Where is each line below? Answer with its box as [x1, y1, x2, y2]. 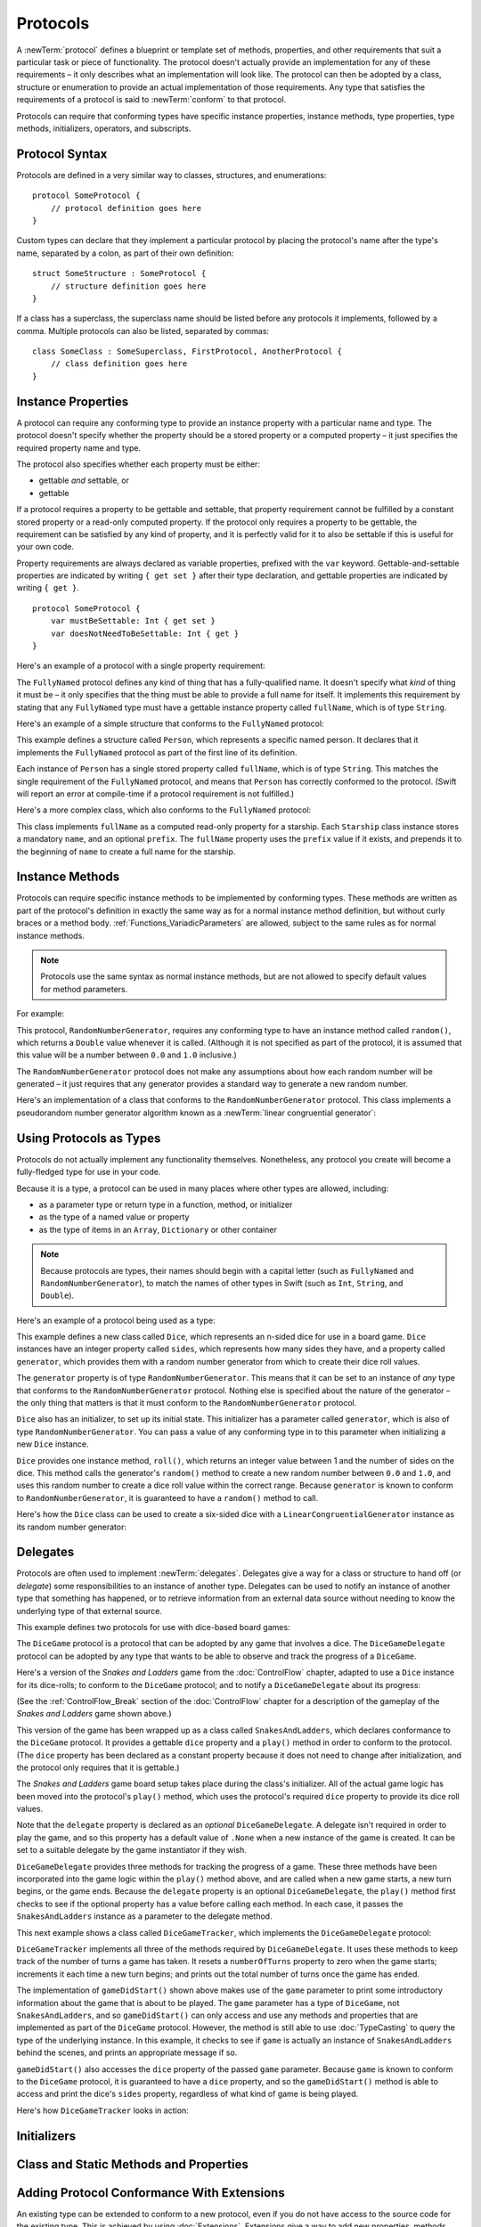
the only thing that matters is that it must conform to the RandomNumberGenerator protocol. [16, 1398, 357, 1408]
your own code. [16, 542, 75, 552]
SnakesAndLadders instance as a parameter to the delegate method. [16, 1911, 273, 1921]
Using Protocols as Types [16, 1130, 161, 1146]
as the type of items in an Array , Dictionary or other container [38, 1224, 278, 1235]
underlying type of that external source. [16, 1605, 163, 1616]
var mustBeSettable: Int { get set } [50, 616, 216, 626]
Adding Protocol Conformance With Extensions [16, 2185, 285, 2200]
